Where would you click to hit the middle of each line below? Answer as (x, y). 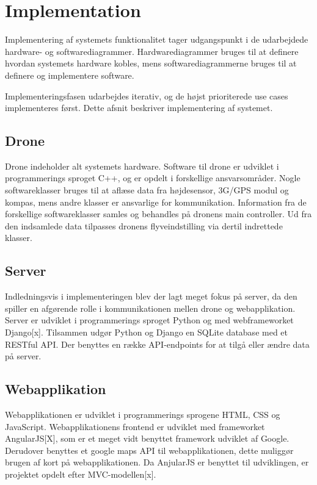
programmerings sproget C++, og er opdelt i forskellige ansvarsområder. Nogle (153, 178)
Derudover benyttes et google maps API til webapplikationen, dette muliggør (149, 450)
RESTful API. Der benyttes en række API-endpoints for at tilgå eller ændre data (157, 344)
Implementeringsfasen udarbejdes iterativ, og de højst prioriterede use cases (147, 95)
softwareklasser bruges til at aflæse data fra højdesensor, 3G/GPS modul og (147, 190)
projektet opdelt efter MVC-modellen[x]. (81, 474)
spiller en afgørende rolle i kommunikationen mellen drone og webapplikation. (150, 308)
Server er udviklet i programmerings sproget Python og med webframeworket (149, 320)
